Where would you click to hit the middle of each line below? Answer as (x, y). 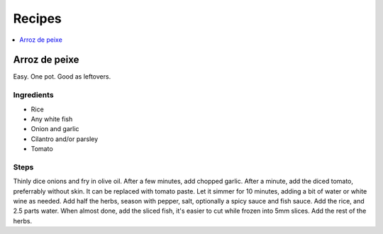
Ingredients (33, 95)
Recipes (37, 18)
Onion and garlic (55, 129)
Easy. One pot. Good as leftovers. (62, 77)
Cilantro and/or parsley (65, 139)
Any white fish (52, 119)
